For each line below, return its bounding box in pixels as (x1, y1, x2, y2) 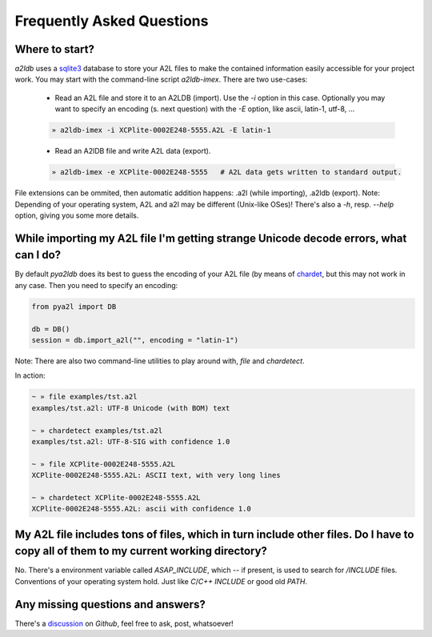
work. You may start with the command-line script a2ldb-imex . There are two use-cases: (14, 74, 308, 84)
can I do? (14, 248, 62, 262)
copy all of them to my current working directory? (14, 544, 268, 558)
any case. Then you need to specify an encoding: (14, 280, 178, 290)
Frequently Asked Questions (14, 12, 209, 30)
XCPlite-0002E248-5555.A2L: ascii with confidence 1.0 (31, 504, 251, 514)
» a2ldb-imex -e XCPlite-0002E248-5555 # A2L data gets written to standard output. (51, 168, 402, 177)
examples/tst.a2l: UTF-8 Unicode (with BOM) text (31, 403, 230, 412)
